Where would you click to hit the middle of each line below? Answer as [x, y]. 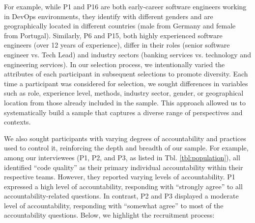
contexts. [17, 122]
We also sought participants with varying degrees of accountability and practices [125, 138]
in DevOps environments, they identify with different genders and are [109, 16]
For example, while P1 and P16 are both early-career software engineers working [125, 6]
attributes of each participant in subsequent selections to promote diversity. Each [126, 74]
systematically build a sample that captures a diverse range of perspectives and [123, 112]
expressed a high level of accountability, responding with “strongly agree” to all [123, 186]
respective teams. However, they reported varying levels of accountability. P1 [120, 177]
